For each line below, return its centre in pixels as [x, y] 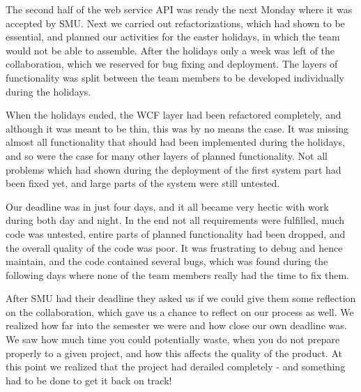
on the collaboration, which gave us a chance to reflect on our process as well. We [180, 311]
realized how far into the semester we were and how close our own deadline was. [176, 325]
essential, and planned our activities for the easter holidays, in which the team [173, 37]
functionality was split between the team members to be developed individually [175, 77]
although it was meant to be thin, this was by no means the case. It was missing [177, 128]
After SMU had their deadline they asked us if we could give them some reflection [181, 298]
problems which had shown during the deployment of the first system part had [174, 169]
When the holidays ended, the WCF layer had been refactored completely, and [174, 115]
